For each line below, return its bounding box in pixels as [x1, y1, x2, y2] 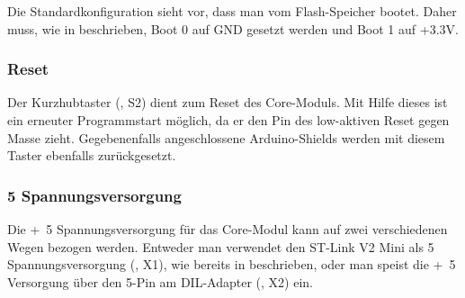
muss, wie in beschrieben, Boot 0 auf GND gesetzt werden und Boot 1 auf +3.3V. [7, 19, 459, 38]
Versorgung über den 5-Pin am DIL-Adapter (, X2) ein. [7, 272, 313, 291]
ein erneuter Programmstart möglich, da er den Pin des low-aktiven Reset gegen [7, 111, 450, 129]
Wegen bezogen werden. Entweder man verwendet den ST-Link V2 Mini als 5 [7, 237, 434, 256]
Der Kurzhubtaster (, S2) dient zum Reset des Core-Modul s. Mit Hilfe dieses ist [7, 93, 448, 112]
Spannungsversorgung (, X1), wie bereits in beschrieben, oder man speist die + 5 [7, 255, 456, 274]
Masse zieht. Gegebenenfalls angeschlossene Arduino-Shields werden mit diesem [7, 128, 445, 147]
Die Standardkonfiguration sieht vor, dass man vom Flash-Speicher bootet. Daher [7, 2, 457, 20]
